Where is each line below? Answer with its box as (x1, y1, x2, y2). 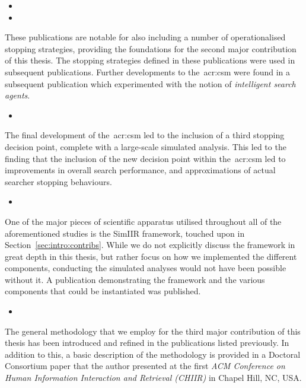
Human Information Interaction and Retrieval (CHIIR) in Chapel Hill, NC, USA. (5, 371, 302, 384)
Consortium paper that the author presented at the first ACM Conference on (5, 360, 285, 372)
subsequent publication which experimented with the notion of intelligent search (5, 77, 296, 90)
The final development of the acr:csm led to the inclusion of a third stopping (5, 129, 285, 141)
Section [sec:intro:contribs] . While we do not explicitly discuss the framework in (5, 238, 295, 251)
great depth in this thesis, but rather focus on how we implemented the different (5, 250, 297, 262)
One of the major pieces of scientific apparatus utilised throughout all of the (5, 215, 282, 227)
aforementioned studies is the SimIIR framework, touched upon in (5, 227, 245, 239)
